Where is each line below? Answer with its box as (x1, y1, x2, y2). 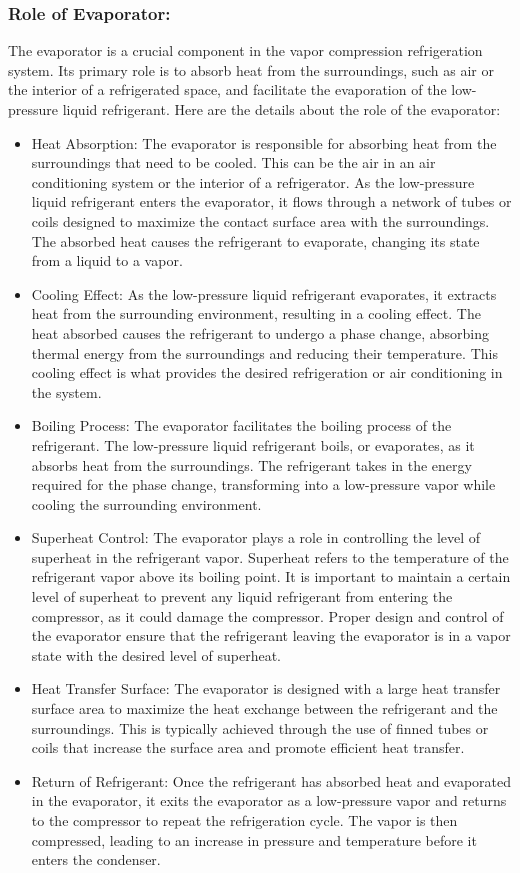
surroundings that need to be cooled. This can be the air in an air (31, 152, 436, 173)
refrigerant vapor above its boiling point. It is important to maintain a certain (31, 566, 511, 587)
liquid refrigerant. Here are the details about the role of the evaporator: (62, 99, 501, 119)
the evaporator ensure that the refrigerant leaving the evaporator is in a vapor (31, 625, 511, 646)
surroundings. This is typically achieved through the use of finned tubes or (31, 717, 489, 738)
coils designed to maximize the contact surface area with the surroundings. (31, 210, 490, 231)
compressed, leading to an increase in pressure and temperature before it (31, 829, 477, 850)
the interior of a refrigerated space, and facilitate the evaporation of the (8, 79, 447, 100)
